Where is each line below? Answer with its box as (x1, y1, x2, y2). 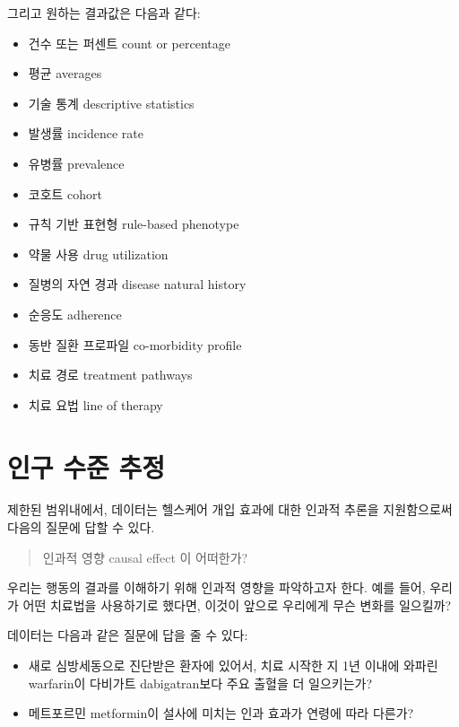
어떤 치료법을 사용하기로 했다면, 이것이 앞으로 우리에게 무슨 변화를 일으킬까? (22, 595, 452, 614)
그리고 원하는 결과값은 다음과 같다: (7, 4, 201, 22)
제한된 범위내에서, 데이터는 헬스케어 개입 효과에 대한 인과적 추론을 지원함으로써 (7, 500, 453, 519)
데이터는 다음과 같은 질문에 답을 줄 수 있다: (7, 626, 248, 644)
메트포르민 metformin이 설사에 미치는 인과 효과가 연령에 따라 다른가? (28, 704, 414, 723)
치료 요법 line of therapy (28, 395, 163, 414)
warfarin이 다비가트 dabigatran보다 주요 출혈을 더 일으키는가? (28, 673, 373, 692)
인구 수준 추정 (7, 448, 166, 485)
